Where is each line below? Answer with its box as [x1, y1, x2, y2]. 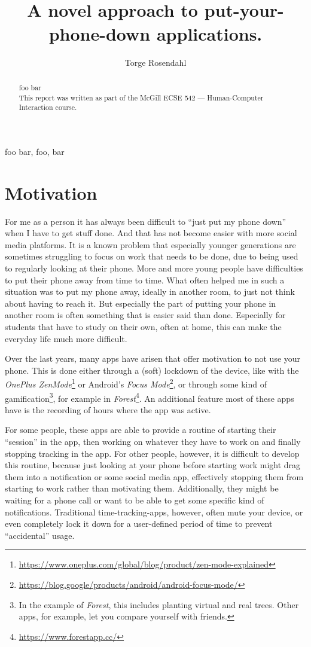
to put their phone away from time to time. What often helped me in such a [5, 273, 285, 286]
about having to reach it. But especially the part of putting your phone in [5, 297, 276, 309]
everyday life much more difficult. [5, 332, 127, 344]
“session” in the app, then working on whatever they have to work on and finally [5, 435, 301, 447]
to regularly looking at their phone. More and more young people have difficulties [5, 261, 303, 274]
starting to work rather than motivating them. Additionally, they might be [5, 482, 279, 495]
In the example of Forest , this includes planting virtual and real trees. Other [19, 598, 299, 611]
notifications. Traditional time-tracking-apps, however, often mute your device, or [5, 505, 303, 518]
